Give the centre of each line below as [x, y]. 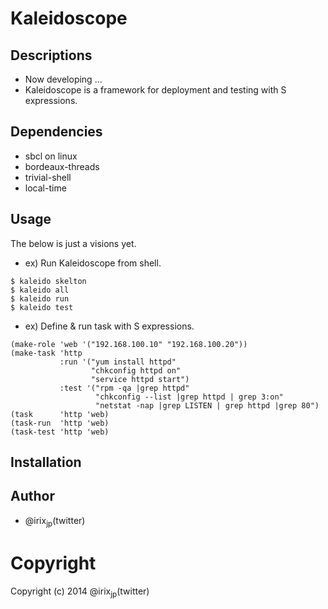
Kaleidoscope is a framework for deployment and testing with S [155, 90]
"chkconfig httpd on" [136, 370]
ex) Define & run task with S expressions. [109, 326]
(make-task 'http [46, 353]
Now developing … [63, 79]
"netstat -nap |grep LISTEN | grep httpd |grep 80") [207, 405]
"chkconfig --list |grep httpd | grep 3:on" [189, 397]
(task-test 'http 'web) [60, 432]
